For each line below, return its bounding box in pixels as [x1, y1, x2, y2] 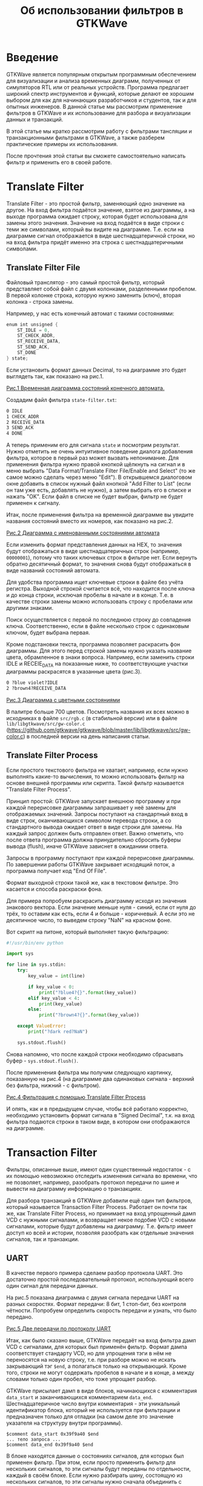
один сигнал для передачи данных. [6, 1282, 98, 1289]
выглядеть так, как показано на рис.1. [6, 372, 104, 380]
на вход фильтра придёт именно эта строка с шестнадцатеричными [6, 238, 184, 246]
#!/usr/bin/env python [6, 940, 64, 946]
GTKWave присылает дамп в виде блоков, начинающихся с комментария [6, 1387, 197, 1394]
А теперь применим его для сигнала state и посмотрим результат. [6, 441, 180, 449]
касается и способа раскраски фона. [6, 885, 103, 892]
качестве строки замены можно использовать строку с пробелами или [6, 598, 193, 605]
